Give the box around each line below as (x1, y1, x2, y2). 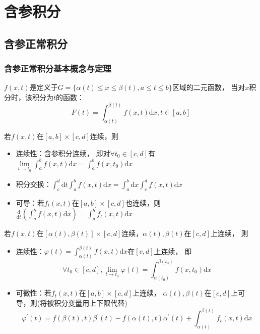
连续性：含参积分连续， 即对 (16, 148, 110, 158)
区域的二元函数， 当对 (172, 82, 245, 92)
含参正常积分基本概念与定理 (4, 62, 111, 75)
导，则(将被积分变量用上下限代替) (16, 298, 127, 308)
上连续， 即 (154, 246, 192, 256)
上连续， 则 (210, 228, 248, 238)
